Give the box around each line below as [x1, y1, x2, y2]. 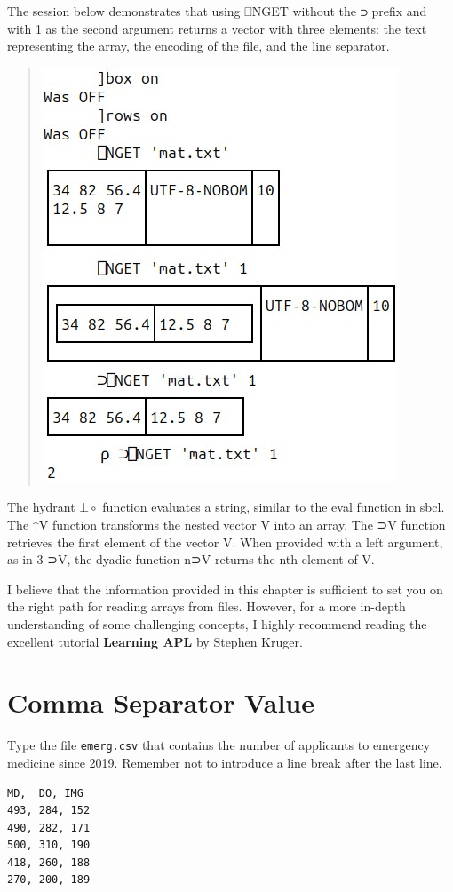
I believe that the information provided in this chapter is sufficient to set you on [7, 579, 443, 598]
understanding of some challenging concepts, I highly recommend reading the [7, 614, 427, 633]
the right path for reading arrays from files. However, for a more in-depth [7, 597, 406, 616]
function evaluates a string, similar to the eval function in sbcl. [102, 498, 445, 516]
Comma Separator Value [7, 684, 314, 721]
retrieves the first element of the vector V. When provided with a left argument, [7, 532, 443, 551]
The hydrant [7, 498, 75, 516]
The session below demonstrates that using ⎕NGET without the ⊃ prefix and [7, 2, 427, 20]
